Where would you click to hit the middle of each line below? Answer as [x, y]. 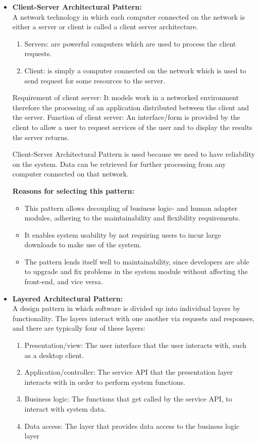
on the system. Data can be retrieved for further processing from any [119, 164]
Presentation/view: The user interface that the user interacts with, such [136, 345]
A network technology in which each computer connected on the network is [129, 16]
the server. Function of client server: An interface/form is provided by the [126, 117]
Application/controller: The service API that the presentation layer [128, 372]
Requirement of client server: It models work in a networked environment [125, 97]
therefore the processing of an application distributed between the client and [131, 107]
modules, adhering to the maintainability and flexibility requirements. [132, 218]
